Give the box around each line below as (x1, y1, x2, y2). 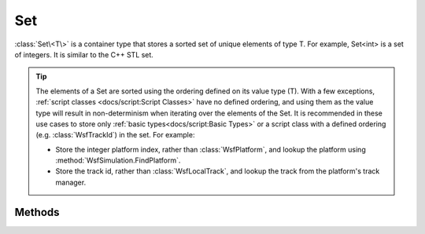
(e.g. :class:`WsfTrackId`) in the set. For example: (35, 130, 195, 140)
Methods (14, 205, 60, 219)
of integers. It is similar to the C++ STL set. (14, 49, 153, 59)
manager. (55, 177, 87, 187)
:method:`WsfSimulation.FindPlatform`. (55, 155, 181, 165)
